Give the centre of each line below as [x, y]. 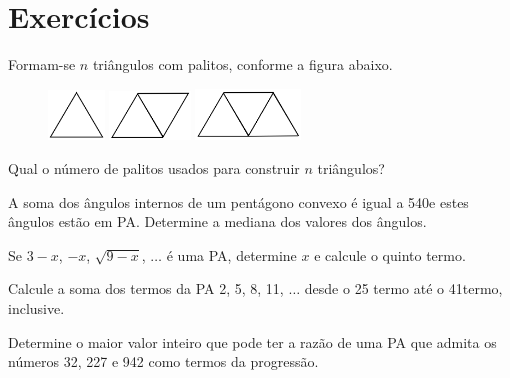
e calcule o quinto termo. [390, 254]
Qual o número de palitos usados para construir [154, 167]
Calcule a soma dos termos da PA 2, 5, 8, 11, [146, 288]
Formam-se [42, 64]
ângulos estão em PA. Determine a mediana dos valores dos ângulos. [217, 221]
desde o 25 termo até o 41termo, [403, 288]
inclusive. [36, 307]
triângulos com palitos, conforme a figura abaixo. [242, 64]
